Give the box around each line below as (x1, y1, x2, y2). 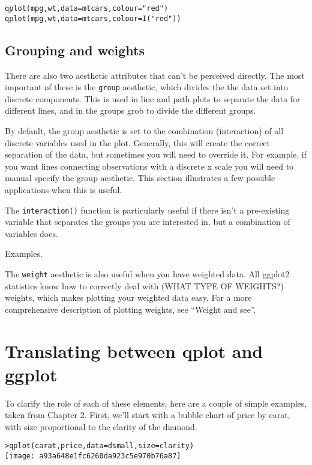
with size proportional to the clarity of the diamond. (5, 420, 197, 433)
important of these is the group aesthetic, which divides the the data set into (5, 81, 288, 93)
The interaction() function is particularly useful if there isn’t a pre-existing (5, 203, 290, 216)
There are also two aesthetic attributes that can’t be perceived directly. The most (5, 69, 305, 81)
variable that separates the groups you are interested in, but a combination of (5, 215, 290, 228)
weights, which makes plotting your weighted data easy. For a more (5, 291, 252, 304)
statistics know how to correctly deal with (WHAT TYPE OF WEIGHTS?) (5, 279, 284, 292)
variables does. (5, 227, 58, 239)
